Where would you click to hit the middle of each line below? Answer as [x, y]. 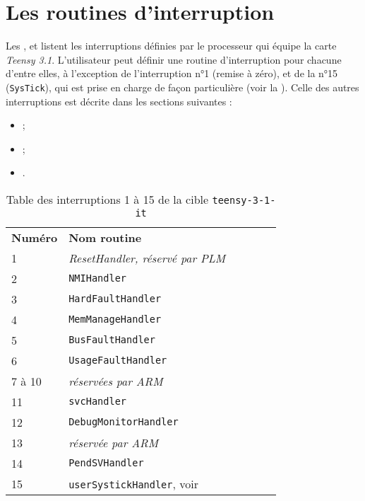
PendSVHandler [106, 463]
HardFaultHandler [115, 299]
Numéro [35, 237]
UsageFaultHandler [118, 361]
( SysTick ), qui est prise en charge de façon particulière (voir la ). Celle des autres [182, 87]
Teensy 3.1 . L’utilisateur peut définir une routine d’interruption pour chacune [174, 59]
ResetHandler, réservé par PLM [147, 258]
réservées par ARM [116, 381]
